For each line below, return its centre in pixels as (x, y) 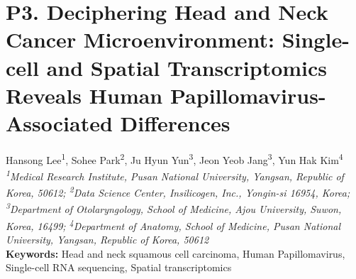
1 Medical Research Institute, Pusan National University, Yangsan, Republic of (175, 175)
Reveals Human (84, 95)
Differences (175, 122)
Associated (59, 122)
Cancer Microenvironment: (140, 39)
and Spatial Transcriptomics (187, 67)
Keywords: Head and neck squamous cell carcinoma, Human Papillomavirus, (176, 253)
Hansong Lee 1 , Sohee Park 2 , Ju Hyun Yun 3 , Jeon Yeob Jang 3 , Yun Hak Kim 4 (174, 158)
